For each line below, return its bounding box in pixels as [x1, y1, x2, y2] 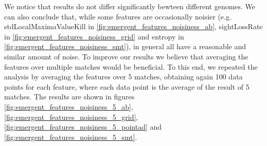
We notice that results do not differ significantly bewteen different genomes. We [4, 1, 256, 11]
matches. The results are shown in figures [4, 91, 135, 102]
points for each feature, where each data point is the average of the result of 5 [4, 81, 250, 92]
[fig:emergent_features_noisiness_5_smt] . [4, 131, 137, 142]
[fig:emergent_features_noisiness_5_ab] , [4, 101, 133, 112]
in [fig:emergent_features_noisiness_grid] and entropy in [4, 31, 184, 41]
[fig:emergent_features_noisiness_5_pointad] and [4, 121, 162, 132]
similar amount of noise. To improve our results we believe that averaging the [4, 51, 248, 61]
